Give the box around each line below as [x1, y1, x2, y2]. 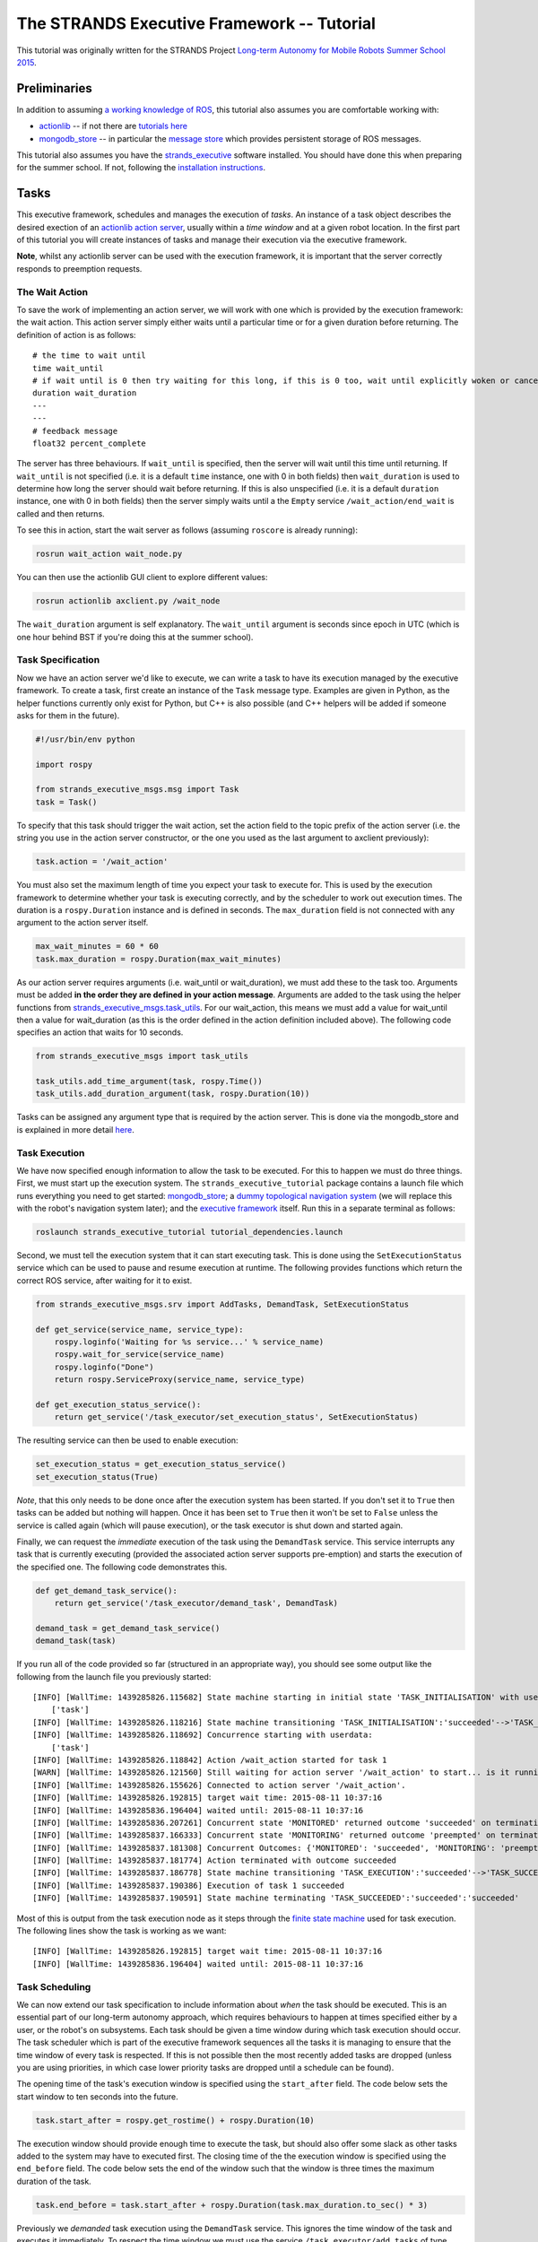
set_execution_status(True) [35, 1472, 159, 1482]
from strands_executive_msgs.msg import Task [35, 785, 239, 795]
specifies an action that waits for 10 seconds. [16, 1027, 184, 1038]
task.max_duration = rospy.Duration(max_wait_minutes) [35, 953, 282, 964]
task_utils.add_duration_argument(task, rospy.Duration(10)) [35, 1089, 310, 1099]
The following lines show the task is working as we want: [16, 1925, 227, 1936]
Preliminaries [16, 81, 93, 96]
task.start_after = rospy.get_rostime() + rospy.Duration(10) [35, 2115, 315, 2125]
